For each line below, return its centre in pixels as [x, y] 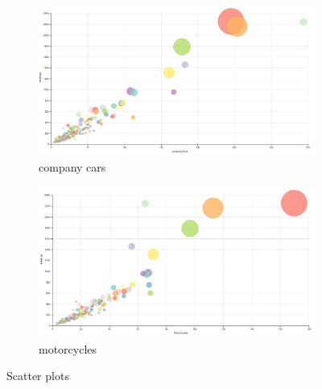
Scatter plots [38, 376]
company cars [72, 166]
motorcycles [68, 348]
